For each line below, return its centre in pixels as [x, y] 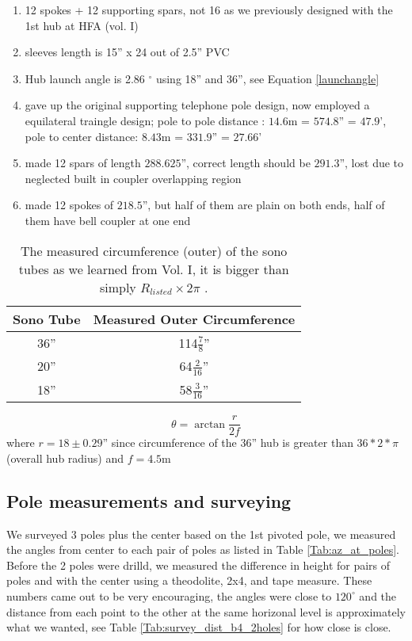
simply [118, 287]
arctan [210, 424]
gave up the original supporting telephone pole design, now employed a [197, 105]
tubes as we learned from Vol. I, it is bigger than [154, 269]
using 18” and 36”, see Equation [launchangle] [267, 78]
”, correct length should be [246, 163]
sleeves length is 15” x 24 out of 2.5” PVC [127, 52]
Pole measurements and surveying [149, 500]
